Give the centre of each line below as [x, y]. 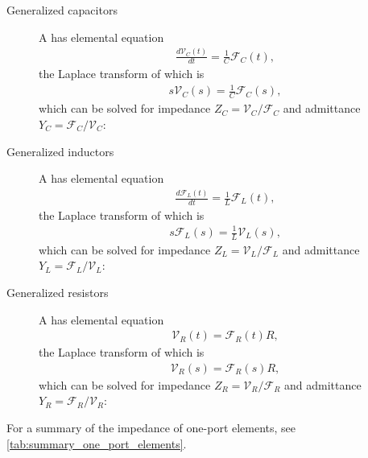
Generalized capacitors [62, 10]
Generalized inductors [60, 151]
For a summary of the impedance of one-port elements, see [151, 428]
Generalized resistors [58, 293]
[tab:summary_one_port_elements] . [97, 443]
